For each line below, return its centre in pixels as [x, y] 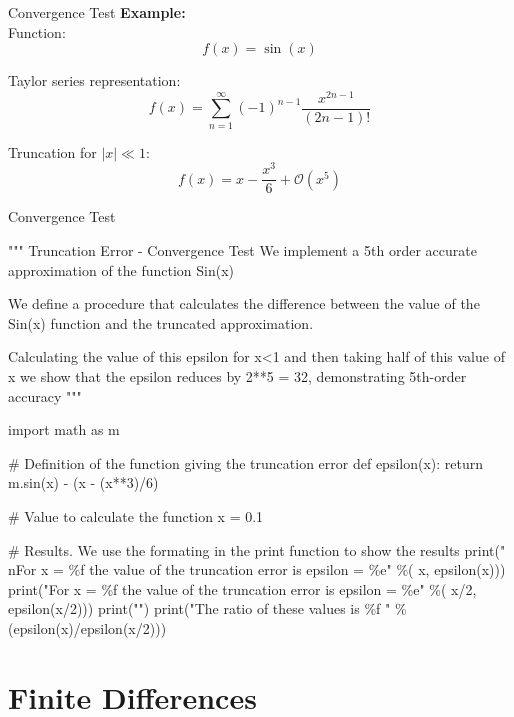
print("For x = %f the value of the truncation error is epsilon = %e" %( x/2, [242, 588]
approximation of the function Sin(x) [121, 269]
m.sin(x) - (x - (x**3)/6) [83, 482]
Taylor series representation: [94, 80]
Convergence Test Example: [97, 12]
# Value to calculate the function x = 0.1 [136, 515]
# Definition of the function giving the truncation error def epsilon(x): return [246, 462]
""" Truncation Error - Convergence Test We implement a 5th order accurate [242, 249]
